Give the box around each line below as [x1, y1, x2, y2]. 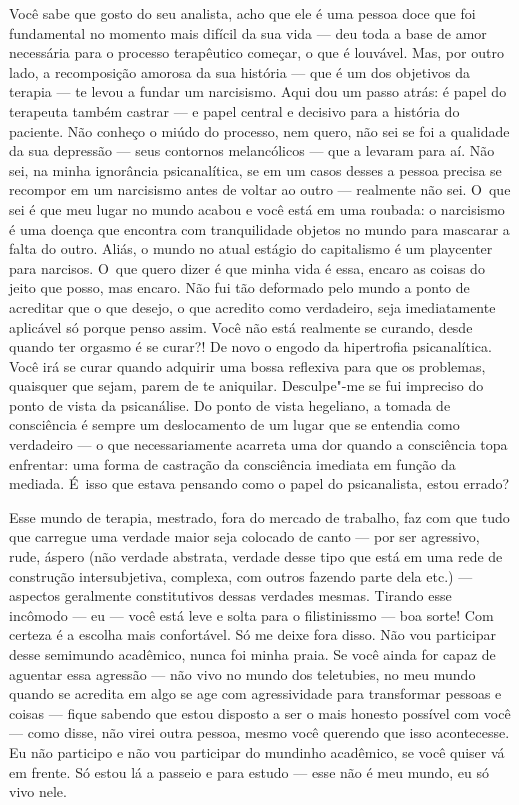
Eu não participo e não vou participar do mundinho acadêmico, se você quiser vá [9, 741, 505, 762]
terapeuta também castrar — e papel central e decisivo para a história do [9, 100, 460, 121]
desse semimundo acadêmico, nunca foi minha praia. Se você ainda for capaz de [9, 644, 496, 664]
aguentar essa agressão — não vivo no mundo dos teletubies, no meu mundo [9, 663, 476, 684]
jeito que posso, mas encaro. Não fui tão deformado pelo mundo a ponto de [9, 277, 470, 298]
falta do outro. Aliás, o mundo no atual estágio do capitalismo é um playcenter [9, 238, 493, 259]
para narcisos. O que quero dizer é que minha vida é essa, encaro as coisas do [9, 257, 485, 278]
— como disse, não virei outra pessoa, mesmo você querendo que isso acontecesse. [9, 722, 510, 743]
